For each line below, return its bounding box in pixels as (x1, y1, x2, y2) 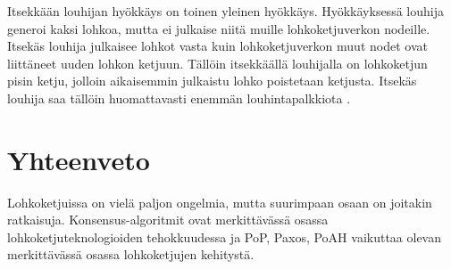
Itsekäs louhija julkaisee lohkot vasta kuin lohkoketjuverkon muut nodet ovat (7, 37, 428, 55)
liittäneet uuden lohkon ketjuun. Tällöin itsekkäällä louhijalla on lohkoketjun (7, 53, 428, 72)
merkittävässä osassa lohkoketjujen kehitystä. (7, 245, 255, 264)
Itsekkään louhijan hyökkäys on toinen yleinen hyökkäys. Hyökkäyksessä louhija (7, 2, 444, 20)
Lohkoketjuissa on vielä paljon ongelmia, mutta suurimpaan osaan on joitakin (7, 192, 432, 211)
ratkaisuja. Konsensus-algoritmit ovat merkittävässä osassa (7, 210, 329, 229)
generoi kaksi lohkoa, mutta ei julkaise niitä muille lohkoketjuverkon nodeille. (7, 19, 430, 37)
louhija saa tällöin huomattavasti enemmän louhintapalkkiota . (7, 88, 351, 107)
